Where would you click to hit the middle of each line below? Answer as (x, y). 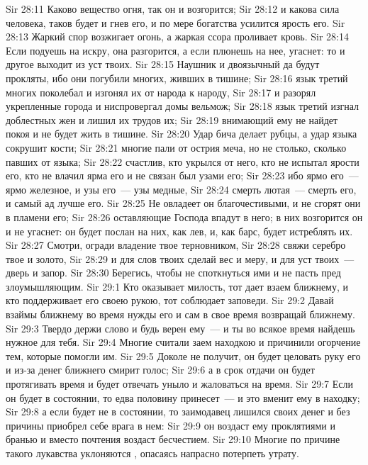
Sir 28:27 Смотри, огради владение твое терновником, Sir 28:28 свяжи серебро (176, 245)
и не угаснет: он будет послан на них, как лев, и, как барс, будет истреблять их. (179, 231)
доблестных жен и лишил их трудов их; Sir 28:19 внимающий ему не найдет (172, 119)
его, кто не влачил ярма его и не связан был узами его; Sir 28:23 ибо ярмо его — (182, 175)
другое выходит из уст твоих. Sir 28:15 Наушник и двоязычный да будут (163, 64)
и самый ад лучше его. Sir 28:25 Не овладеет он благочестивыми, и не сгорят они (183, 203)
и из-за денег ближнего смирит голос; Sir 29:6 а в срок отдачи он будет (160, 370)
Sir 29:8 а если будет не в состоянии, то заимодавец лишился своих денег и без (178, 411)
